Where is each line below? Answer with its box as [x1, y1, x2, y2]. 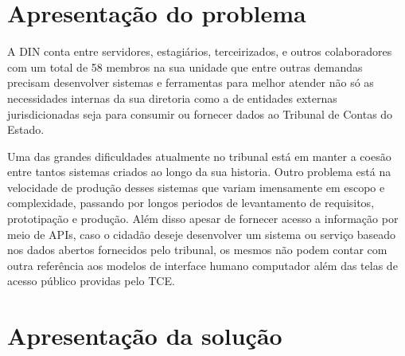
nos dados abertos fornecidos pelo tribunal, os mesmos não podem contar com [7, 241, 387, 258]
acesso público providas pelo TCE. [7, 272, 175, 289]
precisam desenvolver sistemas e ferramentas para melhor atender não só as [7, 74, 374, 91]
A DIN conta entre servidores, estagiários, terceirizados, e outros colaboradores [7, 43, 392, 60]
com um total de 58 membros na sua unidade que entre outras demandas [7, 58, 363, 75]
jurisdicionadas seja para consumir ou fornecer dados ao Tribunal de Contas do [7, 105, 393, 122]
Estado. [7, 121, 45, 138]
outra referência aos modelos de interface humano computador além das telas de [7, 256, 398, 273]
